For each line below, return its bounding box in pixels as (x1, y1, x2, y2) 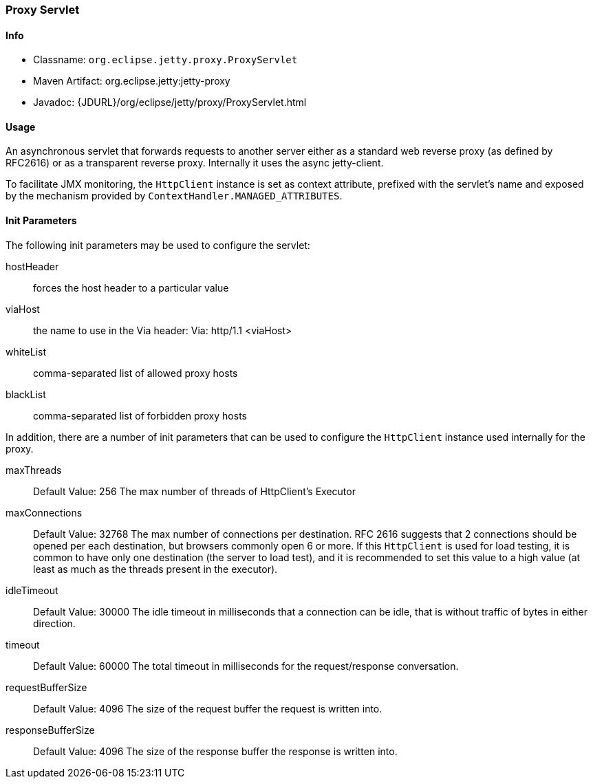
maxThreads (6, 464, 62, 476)
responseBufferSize (6, 723, 95, 736)
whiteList (6, 345, 47, 358)
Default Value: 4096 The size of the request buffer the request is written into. (33, 702, 382, 715)
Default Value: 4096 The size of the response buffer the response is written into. (33, 745, 398, 757)
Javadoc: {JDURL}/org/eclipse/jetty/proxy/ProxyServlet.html (33, 96, 307, 109)
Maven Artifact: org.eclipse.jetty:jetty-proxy (33, 75, 230, 87)
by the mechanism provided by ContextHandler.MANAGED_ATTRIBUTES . (6, 190, 343, 202)
